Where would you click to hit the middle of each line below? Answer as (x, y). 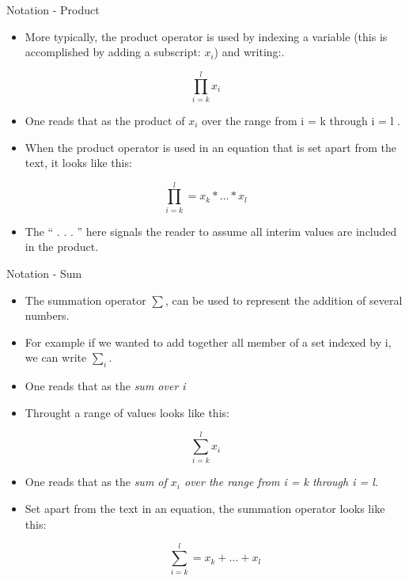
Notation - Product (53, 9)
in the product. (62, 247)
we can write (56, 357)
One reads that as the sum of (96, 482)
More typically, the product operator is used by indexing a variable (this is (206, 36)
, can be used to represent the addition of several (284, 300)
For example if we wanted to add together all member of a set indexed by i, (208, 342)
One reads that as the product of (105, 120)
